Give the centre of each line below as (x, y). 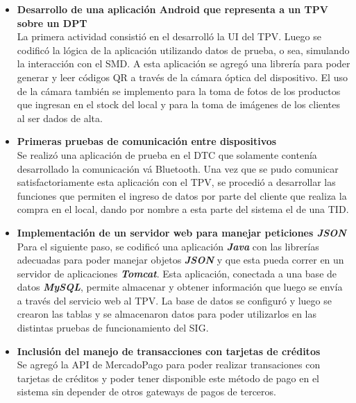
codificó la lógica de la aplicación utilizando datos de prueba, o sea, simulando (183, 50)
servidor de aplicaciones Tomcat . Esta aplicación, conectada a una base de (177, 273)
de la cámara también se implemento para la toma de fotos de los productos (179, 91)
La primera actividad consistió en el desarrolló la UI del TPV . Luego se (169, 36)
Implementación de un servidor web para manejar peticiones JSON (181, 232)
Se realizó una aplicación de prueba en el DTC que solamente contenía (167, 154)
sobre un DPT (52, 23)
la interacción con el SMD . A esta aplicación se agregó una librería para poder (184, 63)
